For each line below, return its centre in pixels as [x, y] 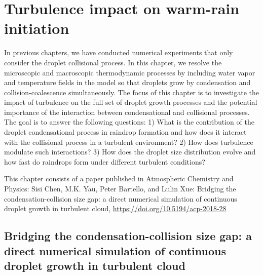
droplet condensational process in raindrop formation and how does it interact [125, 132]
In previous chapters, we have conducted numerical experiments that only [119, 52]
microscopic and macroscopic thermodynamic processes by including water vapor [130, 72]
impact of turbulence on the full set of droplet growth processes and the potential [131, 102]
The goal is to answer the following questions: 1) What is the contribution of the [129, 122]
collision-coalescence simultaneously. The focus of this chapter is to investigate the [132, 92]
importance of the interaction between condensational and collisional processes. [127, 112]
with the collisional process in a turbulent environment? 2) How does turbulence [129, 142]
